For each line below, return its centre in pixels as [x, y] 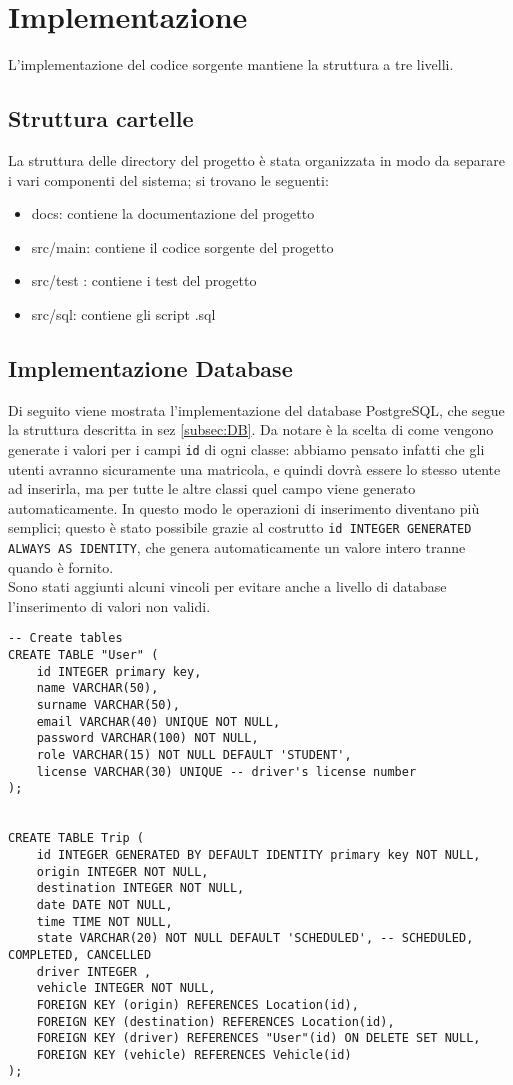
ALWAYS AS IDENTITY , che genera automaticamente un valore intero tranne [237, 546]
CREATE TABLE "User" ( [83, 655]
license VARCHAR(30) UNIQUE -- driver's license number [226, 771]
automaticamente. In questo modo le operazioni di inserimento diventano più [244, 507]
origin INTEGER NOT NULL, [122, 871]
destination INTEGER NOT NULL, [140, 888]
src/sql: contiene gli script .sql [123, 313]
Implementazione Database [150, 367]
